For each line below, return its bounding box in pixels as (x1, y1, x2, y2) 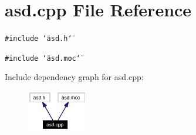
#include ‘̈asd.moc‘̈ (5, 54, 80, 63)
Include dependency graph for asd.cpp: (5, 71, 144, 83)
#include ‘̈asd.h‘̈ (5, 34, 72, 43)
